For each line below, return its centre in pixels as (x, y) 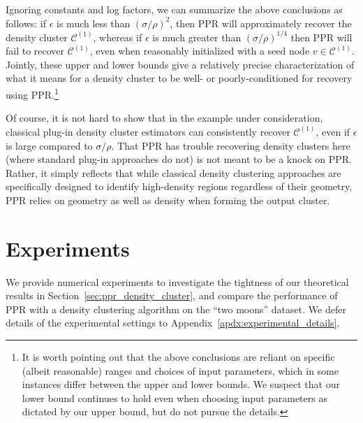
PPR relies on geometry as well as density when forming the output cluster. (168, 200)
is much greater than (197, 37)
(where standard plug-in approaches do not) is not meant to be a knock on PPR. (179, 159)
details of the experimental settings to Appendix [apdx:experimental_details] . (173, 323)
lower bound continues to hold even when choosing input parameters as (175, 397)
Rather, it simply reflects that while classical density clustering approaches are (173, 172)
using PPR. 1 (32, 93)
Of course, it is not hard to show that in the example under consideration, (164, 118)
